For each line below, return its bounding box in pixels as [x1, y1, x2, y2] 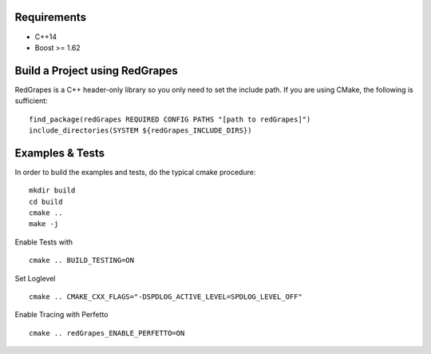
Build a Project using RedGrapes [14, 64, 179, 78]
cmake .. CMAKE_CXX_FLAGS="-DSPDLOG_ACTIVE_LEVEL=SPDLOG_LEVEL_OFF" [29, 292, 302, 301]
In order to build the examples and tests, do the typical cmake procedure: [14, 167, 256, 177]
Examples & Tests [14, 146, 105, 160]
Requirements [14, 10, 87, 24]
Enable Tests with [14, 237, 73, 247]
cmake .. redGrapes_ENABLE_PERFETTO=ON [29, 328, 185, 337]
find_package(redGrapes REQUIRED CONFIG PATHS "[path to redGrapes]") [29, 114, 311, 124]
